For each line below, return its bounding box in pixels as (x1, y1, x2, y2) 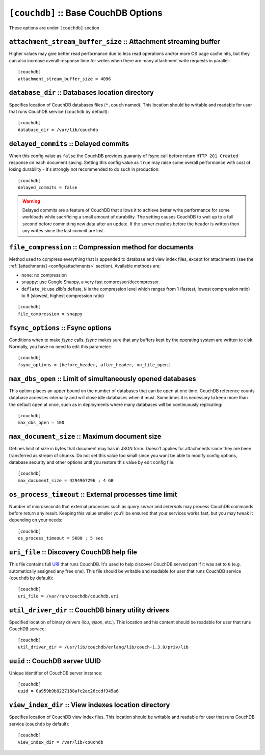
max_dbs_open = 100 (18, 420, 65, 426)
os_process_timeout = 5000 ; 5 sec (18, 536, 104, 541)
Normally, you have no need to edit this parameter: (9, 344, 112, 350)
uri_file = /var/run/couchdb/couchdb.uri (18, 593, 119, 599)
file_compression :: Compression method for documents (9, 243, 194, 251)
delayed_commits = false (18, 185, 78, 190)
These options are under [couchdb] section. (9, 25, 101, 30)
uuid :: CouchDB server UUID (9, 657, 101, 665)
